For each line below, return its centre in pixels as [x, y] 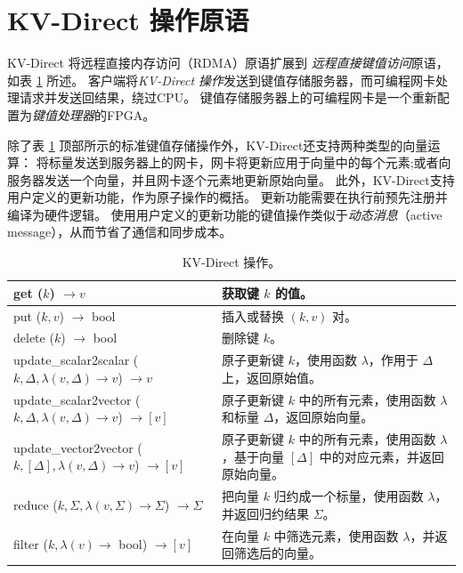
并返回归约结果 [265, 513]
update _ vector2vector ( [78, 447]
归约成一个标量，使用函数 [349, 496]
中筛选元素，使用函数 [336, 535]
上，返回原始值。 [271, 377]
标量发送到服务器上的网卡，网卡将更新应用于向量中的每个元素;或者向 [250, 162]
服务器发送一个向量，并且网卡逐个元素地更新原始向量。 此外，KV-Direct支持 [231, 179]
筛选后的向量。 [277, 553]
